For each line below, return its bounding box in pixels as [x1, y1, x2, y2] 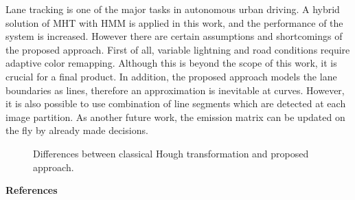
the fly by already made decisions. [5, 123, 148, 137]
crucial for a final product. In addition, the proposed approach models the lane [5, 69, 337, 83]
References [5, 183, 58, 197]
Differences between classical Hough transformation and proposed [33, 146, 309, 160]
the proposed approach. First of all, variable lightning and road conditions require [5, 42, 350, 56]
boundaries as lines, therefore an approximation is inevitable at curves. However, [5, 82, 345, 97]
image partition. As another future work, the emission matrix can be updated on [5, 109, 345, 124]
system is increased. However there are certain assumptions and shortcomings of [5, 29, 343, 43]
